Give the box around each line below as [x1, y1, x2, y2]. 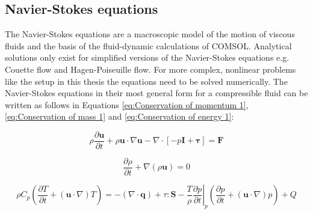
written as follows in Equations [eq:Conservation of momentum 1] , [5, 98, 249, 111]
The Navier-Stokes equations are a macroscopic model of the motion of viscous [5, 28, 295, 40]
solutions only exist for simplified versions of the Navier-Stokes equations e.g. [5, 51, 290, 64]
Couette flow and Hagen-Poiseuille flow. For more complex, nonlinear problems [5, 63, 296, 75]
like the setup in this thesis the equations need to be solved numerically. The [5, 75, 288, 87]
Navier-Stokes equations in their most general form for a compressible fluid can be [5, 87, 308, 99]
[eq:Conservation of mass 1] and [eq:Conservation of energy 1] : [5, 110, 234, 123]
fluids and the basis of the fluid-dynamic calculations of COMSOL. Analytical [5, 39, 292, 52]
